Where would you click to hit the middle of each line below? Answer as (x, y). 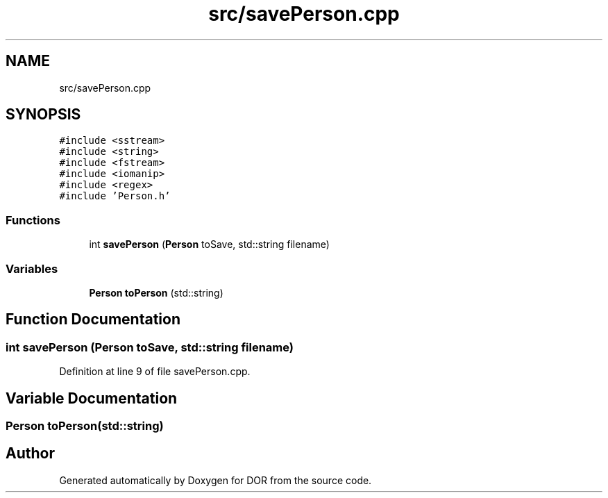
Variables (32, 268)
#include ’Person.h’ (115, 196)
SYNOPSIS (43, 115)
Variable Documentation (92, 398)
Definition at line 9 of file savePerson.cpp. (155, 372)
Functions (33, 220)
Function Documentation (93, 319)
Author (30, 454)
